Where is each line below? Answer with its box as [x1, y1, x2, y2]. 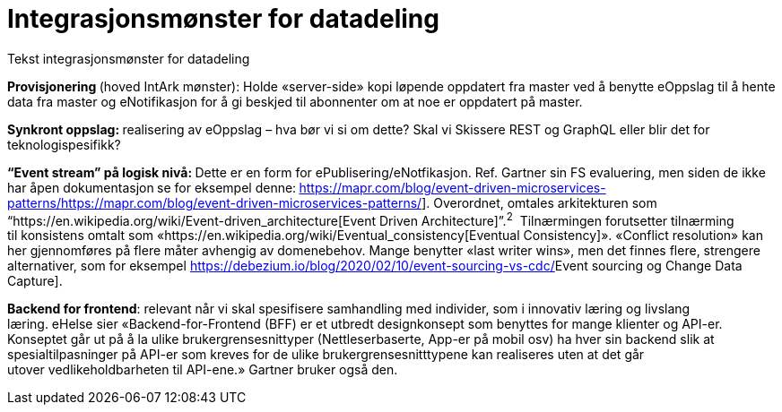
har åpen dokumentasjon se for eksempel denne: [7, 179, 297, 195]
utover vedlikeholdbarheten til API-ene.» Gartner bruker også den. [7, 362, 398, 378]
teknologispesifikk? [7, 136, 121, 152]
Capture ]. [7, 273, 63, 289]
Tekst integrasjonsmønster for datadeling [7, 50, 250, 66]
